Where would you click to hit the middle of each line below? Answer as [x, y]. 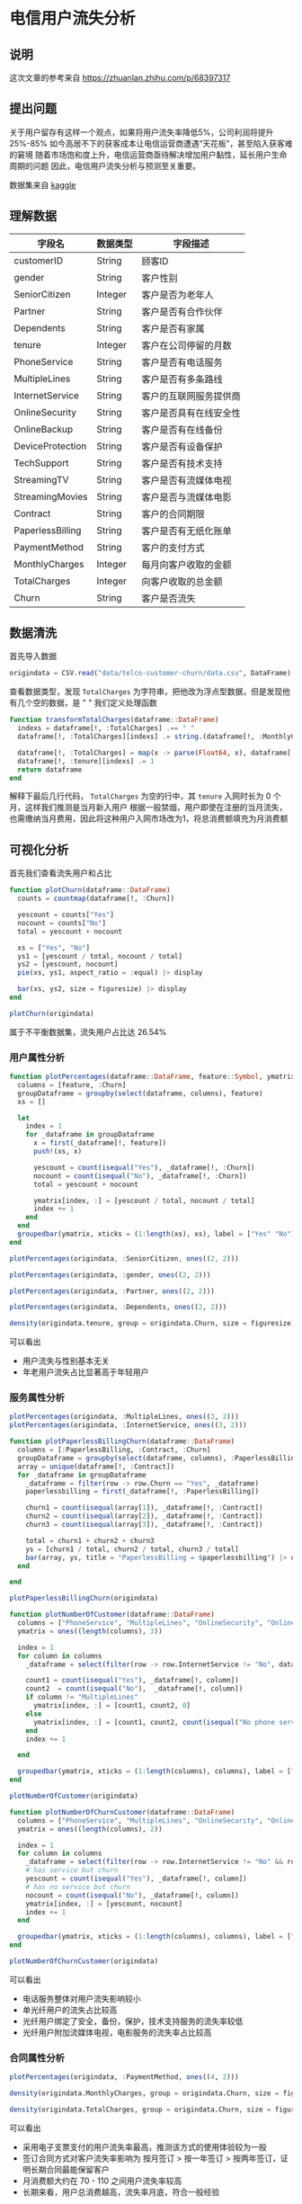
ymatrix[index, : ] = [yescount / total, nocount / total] [144, 1200]
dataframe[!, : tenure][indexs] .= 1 [86, 761]
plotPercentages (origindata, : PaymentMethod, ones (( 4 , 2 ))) [124, 2077]
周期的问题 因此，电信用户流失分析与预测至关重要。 [105, 165]
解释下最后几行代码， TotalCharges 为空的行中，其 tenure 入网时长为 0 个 [145, 796]
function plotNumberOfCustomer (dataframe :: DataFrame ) [112, 1615]
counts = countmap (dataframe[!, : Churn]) [96, 899]
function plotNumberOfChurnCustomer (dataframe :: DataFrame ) [122, 1812]
